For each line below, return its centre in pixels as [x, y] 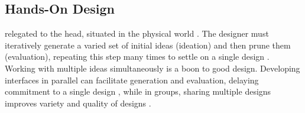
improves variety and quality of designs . [78, 103]
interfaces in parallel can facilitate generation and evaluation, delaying [132, 80]
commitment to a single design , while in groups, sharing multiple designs [138, 91]
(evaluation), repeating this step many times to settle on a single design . [137, 56]
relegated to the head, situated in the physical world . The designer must [137, 33]
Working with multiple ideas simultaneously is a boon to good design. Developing [152, 68]
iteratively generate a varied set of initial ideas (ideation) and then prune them [148, 45]
